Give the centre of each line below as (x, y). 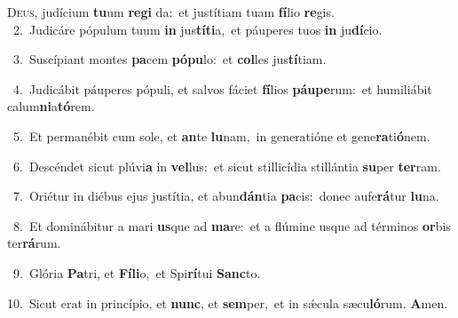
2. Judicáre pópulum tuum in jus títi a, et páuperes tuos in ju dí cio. (197, 29)
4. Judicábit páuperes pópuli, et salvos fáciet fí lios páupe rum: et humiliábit (222, 88)
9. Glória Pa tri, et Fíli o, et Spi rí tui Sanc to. (137, 272)
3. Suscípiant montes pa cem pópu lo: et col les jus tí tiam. (170, 59)
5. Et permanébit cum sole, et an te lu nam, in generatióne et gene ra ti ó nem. (221, 135)
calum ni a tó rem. (51, 106)
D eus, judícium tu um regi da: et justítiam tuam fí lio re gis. (171, 12)
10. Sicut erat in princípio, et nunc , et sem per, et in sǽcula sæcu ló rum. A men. (228, 302)
